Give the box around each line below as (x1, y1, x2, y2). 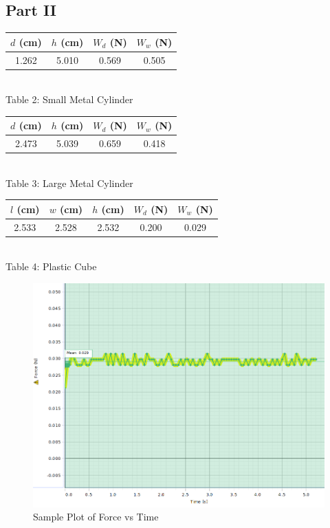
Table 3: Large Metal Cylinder (5, 175, 133, 190)
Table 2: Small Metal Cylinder (5, 92, 133, 107)
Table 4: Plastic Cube (5, 259, 97, 274)
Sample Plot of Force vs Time (33, 509, 159, 524)
